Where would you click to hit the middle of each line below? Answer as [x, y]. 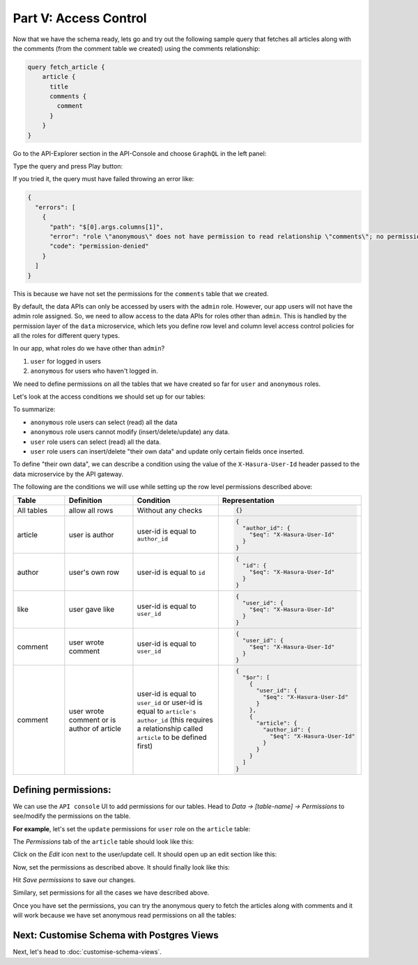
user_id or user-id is [170, 702]
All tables [32, 510]
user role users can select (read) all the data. [96, 442]
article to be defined [172, 737]
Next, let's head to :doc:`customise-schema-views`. [87, 952]
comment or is [92, 720]
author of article [95, 729]
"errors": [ [55, 207]
